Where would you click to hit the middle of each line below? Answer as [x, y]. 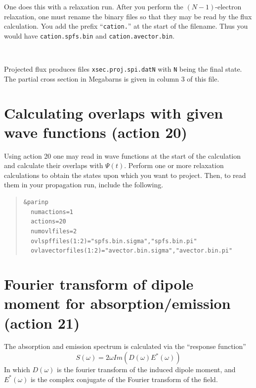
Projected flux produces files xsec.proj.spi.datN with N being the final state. [123, 69]
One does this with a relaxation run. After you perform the [94, 6]
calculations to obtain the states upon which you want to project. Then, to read [125, 175]
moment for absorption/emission [117, 303]
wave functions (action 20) [96, 132]
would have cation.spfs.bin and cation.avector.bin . [89, 35]
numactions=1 [52, 212]
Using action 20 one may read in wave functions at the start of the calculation [123, 155]
